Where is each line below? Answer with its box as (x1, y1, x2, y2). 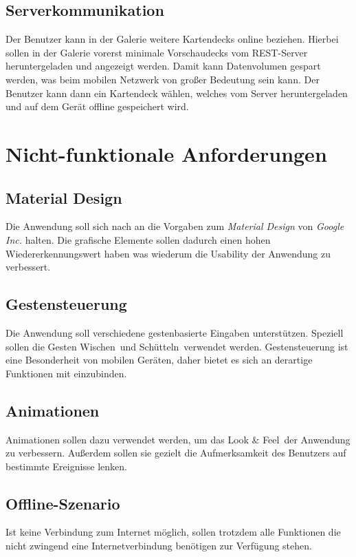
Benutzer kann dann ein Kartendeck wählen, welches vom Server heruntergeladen (5, 85, 348, 100)
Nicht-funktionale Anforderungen (5, 139, 327, 167)
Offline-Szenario (5, 492, 120, 514)
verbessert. (5, 260, 51, 274)
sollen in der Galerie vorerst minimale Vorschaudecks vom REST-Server (5, 45, 308, 59)
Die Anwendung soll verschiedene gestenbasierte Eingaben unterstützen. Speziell (5, 325, 344, 339)
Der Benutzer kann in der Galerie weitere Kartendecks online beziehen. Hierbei (5, 32, 339, 46)
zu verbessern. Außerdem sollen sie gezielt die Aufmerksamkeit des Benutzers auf (5, 445, 346, 460)
